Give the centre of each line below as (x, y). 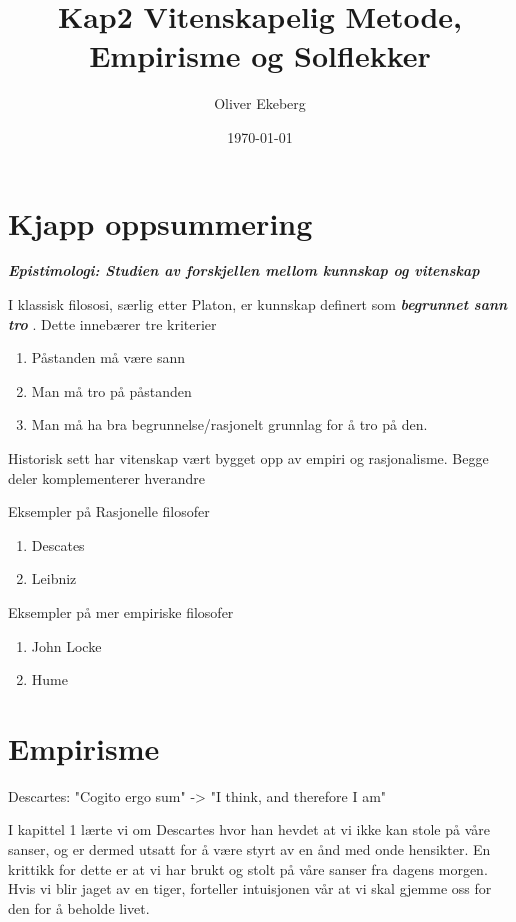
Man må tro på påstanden (111, 390)
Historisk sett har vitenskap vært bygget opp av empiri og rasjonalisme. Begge (248, 458)
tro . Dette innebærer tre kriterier (112, 323)
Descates (58, 544)
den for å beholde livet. (79, 907)
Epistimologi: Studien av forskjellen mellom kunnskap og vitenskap (244, 270)
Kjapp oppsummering (160, 222)
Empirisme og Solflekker (260, 55)
